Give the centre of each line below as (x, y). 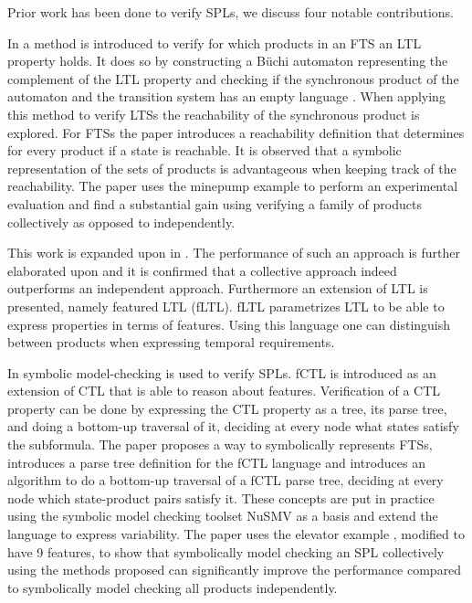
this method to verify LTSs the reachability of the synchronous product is (214, 114)
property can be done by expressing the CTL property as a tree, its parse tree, (227, 408)
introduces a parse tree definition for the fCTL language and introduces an (216, 462)
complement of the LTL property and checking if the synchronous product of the (233, 78)
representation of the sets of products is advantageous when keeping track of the (232, 168)
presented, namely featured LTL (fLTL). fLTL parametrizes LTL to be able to (226, 306)
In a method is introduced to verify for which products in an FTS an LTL (215, 42)
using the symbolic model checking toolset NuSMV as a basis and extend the (223, 516)
